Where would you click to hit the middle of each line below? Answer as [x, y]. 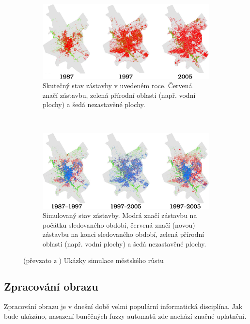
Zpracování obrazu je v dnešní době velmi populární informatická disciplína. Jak [123, 306]
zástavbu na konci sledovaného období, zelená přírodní [124, 234]
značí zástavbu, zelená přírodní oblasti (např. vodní [119, 95]
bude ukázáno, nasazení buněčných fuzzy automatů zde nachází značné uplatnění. [125, 316]
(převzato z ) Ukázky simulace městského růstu [94, 260]
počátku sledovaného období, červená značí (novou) [119, 224]
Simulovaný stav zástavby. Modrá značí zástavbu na [120, 215]
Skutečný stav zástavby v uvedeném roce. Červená [117, 85]
